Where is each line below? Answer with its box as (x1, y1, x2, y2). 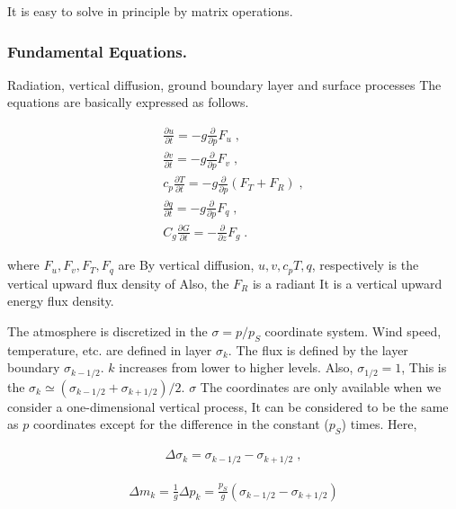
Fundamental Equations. (7, 40, 187, 62)
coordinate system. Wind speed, (264, 321, 442, 340)
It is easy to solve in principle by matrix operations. (7, 2, 293, 20)
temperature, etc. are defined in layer (7, 340, 212, 359)
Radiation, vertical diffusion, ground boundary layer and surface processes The (7, 75, 442, 94)
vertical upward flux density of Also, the (7, 273, 229, 292)
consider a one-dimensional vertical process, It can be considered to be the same (7, 397, 449, 415)
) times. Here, (341, 415, 417, 433)
